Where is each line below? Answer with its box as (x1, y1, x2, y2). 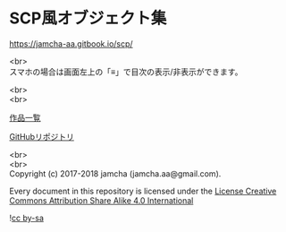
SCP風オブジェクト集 (9, 8, 167, 29)
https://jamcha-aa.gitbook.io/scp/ (9, 38, 133, 49)
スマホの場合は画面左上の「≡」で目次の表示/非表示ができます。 (9, 66, 243, 77)
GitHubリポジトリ (9, 131, 74, 142)
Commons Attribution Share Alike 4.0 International (9, 194, 194, 206)
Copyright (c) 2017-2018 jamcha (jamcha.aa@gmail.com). (9, 168, 222, 179)
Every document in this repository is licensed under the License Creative (9, 185, 277, 196)
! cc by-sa (9, 212, 45, 223)
